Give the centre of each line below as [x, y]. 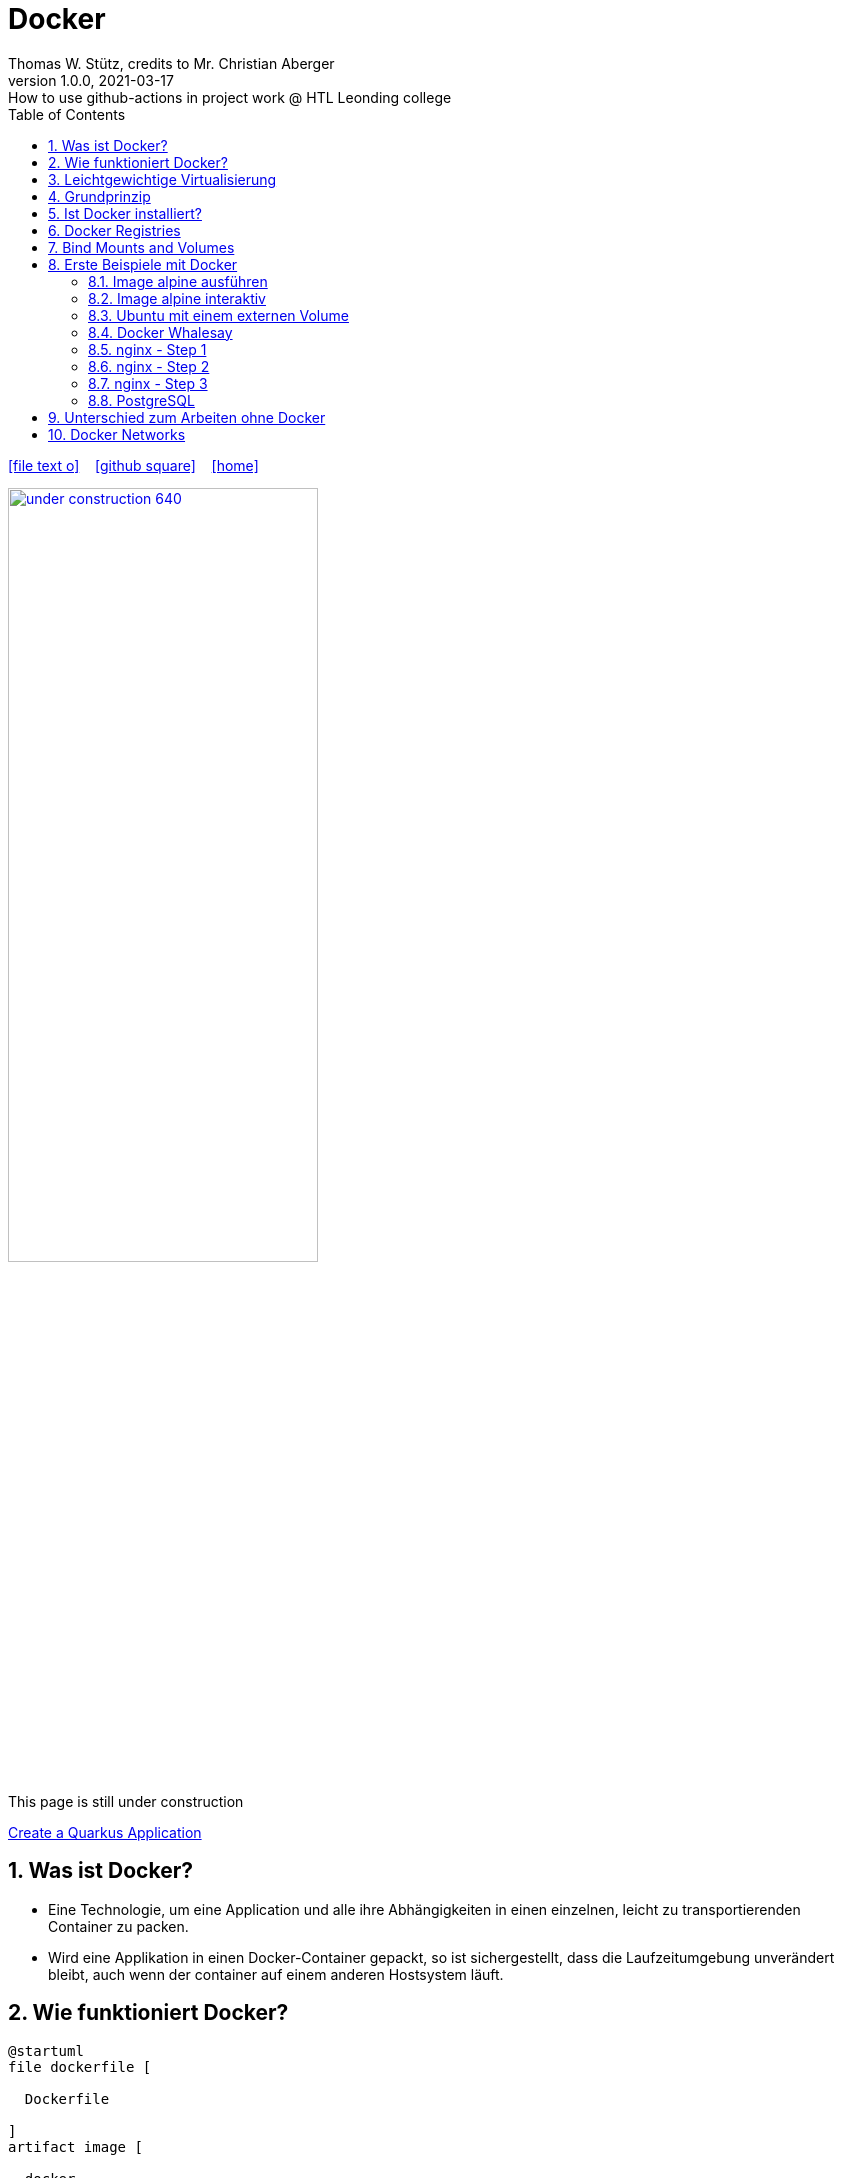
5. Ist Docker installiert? [125, 213]
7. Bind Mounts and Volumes [141, 247]
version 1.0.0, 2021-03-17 [91, 80]
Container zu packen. [118, 1926]
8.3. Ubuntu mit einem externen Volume [218, 315]
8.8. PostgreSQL [141, 400]
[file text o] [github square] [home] [133, 465]
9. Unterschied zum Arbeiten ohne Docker [187, 417]
